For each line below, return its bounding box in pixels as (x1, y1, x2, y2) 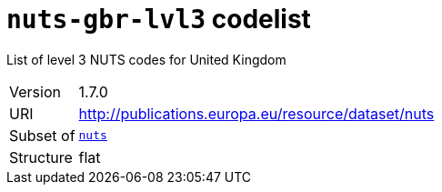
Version (9, 82, 61, 101)
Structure (9, 147, 73, 167)
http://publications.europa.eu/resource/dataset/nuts (78, 104, 435, 123)
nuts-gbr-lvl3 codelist (6, 4, 311, 35)
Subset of (9, 126, 75, 145)
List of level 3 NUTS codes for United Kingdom (6, 51, 286, 67)
